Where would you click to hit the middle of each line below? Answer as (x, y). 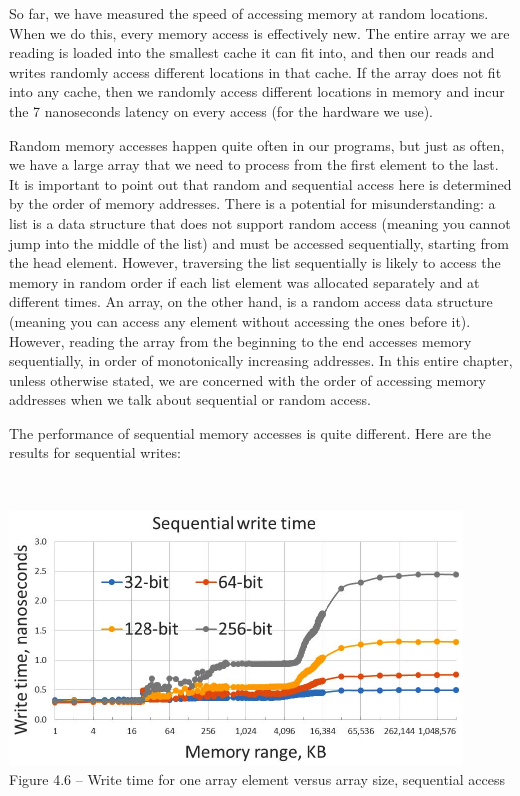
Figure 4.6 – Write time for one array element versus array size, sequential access (257, 778)
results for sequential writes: (95, 452)
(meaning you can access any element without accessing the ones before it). (240, 320)
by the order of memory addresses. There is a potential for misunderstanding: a (252, 203)
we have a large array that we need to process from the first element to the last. (254, 164)
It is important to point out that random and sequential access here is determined (260, 183)
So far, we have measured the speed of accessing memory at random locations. (249, 13)
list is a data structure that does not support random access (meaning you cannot (260, 222)
